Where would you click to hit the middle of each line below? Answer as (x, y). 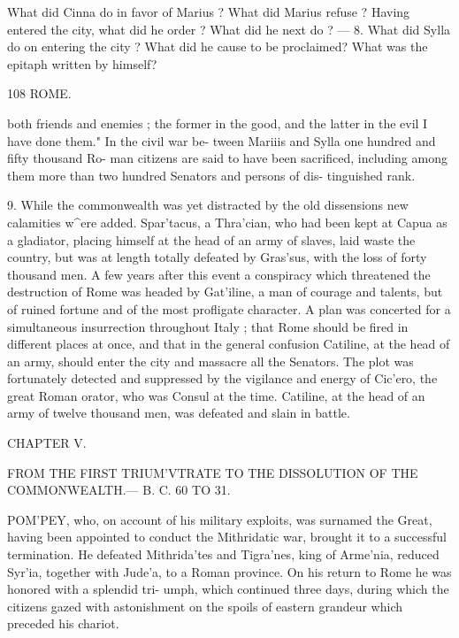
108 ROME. (39, 93)
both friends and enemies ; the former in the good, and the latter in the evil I (218, 123)
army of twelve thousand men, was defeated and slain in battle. (179, 413)
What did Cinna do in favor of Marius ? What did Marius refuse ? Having (209, 12)
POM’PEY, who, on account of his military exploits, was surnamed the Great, (220, 519)
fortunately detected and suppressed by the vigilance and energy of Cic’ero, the (222, 378)
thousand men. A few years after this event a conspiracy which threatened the (219, 274)
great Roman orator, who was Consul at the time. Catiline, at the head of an (216, 395)
